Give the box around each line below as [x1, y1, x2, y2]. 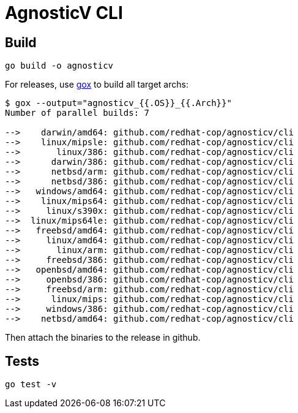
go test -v [5, 379, 57, 390]
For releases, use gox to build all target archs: [5, 79, 188, 90]
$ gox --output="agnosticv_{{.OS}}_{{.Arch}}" [5, 98, 232, 108]
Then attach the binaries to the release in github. [5, 332, 201, 343]
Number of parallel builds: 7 [5, 108, 150, 118]
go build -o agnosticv [5, 61, 114, 71]
